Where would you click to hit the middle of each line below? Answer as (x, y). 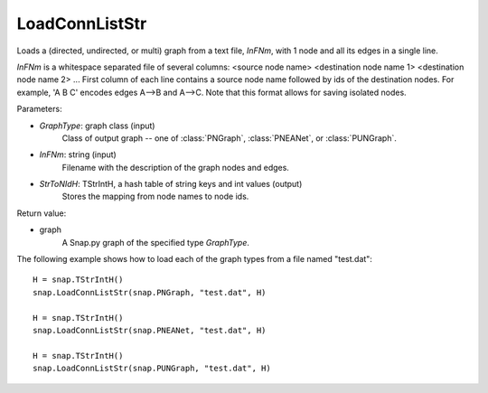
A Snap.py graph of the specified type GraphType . (156, 242)
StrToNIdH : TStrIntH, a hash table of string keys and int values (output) (171, 184)
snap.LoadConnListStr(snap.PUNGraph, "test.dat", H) (152, 369)
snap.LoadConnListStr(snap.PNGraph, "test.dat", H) (150, 292)
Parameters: (39, 109)
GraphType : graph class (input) (97, 126)
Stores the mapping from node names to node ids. (155, 196)
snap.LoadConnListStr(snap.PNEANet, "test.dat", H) (150, 330)
